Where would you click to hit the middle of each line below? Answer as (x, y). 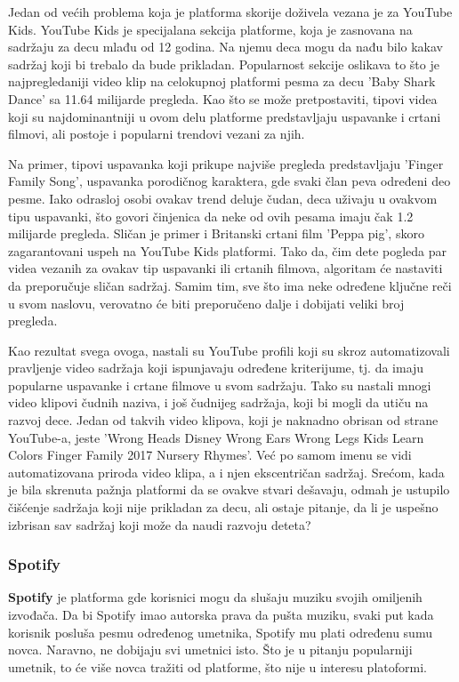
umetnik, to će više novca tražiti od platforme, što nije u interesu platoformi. (217, 666)
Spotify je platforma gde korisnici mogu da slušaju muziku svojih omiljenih (215, 597)
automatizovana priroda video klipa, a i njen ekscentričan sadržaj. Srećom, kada (226, 472)
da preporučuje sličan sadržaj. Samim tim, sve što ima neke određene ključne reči (230, 285)
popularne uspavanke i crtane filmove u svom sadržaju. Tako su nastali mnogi (220, 385)
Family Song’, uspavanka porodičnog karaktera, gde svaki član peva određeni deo (229, 181)
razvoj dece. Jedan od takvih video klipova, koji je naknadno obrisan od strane (223, 420)
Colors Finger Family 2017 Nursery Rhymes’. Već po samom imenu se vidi (210, 455)
